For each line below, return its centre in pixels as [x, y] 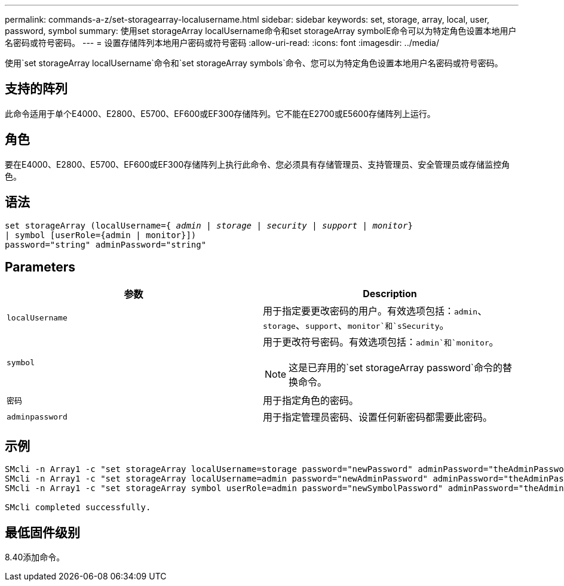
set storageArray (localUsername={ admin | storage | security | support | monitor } [209, 225]
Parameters [40, 267]
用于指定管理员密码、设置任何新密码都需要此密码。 [378, 417]
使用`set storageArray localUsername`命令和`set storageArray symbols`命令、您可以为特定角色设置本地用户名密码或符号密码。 [254, 63]
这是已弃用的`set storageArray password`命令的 [396, 368]
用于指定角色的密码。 [311, 401]
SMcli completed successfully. [78, 508]
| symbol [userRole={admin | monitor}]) [101, 235]
